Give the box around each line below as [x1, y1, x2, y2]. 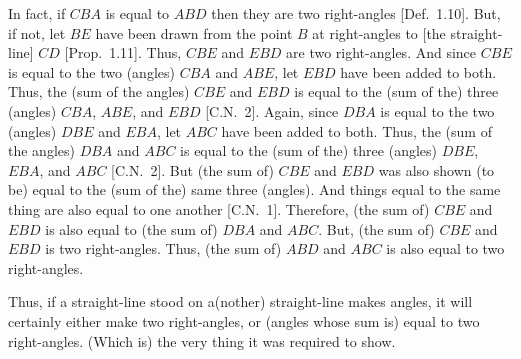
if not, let [8, 22, 66, 43]
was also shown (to [378, 159, 495, 180]
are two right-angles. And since [286, 42, 477, 63]
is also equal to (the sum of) [45, 218, 218, 239]
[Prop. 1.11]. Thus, [64, 42, 182, 63]
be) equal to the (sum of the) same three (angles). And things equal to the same [8, 179, 501, 200]
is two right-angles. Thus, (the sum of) [45, 238, 282, 259]
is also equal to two [386, 238, 505, 259]
